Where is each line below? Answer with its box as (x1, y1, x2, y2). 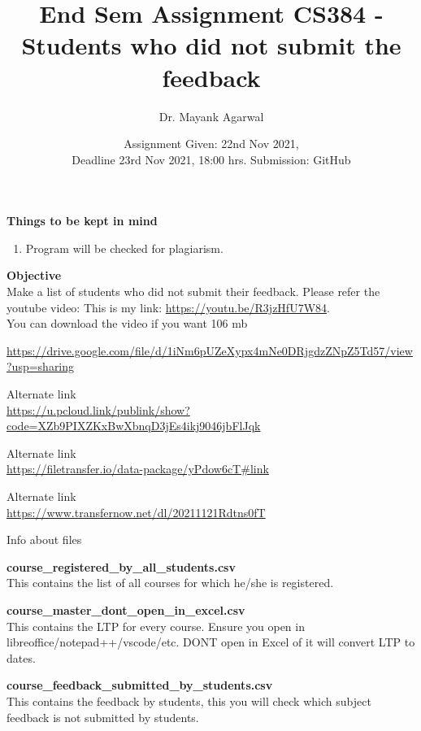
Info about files (7, 531, 82, 548)
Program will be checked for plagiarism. (25, 239, 224, 256)
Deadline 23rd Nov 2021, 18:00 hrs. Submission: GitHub (72, 150, 351, 168)
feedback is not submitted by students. (7, 708, 199, 725)
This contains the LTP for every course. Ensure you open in (7, 617, 305, 634)
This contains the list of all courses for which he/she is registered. (7, 574, 334, 591)
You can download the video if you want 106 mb (7, 315, 248, 332)
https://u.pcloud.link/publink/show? (7, 401, 190, 418)
